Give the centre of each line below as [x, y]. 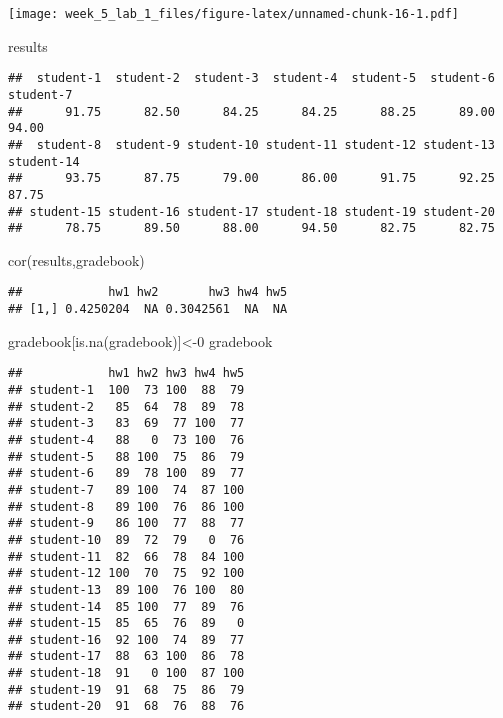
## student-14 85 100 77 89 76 [126, 606]
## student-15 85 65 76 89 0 [126, 623]
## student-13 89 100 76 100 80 [126, 589]
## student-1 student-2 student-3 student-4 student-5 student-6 [251, 78]
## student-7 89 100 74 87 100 [126, 489]
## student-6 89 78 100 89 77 [126, 473]
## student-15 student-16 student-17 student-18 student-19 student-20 [251, 211]
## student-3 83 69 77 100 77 [126, 423]
